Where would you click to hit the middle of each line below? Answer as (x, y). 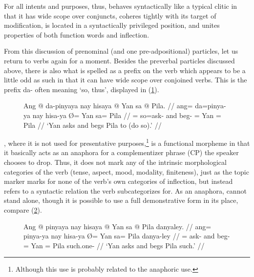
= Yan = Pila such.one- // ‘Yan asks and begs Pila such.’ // (114, 245)
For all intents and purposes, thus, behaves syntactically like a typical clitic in (121, 6)
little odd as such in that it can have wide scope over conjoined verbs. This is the (126, 80)
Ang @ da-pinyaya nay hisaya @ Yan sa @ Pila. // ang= (108, 106)
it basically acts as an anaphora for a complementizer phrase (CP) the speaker (121, 152)
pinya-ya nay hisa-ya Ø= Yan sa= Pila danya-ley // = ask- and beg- (127, 236)
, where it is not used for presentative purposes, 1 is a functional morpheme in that (127, 142)
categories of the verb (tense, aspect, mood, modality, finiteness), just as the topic (127, 171)
